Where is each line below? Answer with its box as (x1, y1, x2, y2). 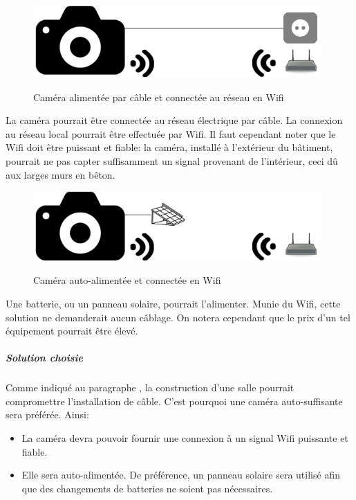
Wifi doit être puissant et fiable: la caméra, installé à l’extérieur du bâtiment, (6, 140, 333, 154)
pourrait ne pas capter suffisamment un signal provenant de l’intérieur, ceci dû (6, 154, 338, 168)
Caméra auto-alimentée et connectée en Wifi (33, 273, 221, 287)
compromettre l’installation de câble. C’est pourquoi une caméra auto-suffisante (6, 393, 343, 408)
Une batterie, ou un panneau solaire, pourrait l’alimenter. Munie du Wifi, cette (6, 296, 341, 310)
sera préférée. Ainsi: (6, 407, 89, 422)
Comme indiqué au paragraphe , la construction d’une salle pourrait (6, 380, 294, 395)
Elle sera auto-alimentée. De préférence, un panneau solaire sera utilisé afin (21, 467, 340, 482)
